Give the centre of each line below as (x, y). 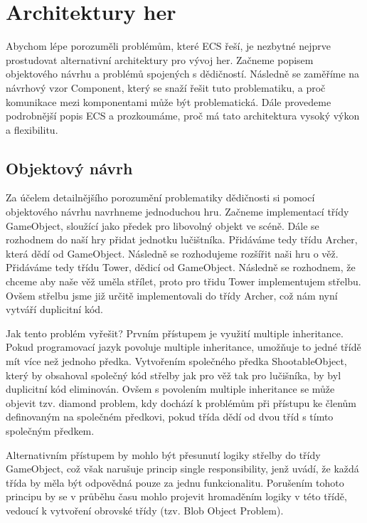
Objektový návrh (69, 168)
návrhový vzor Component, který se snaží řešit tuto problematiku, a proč (166, 87)
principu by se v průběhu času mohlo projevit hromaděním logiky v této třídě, (176, 496)
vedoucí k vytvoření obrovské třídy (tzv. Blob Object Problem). (145, 510)
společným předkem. (50, 430)
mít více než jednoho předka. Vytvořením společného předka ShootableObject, (176, 361)
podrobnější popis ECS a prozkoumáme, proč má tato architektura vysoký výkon (183, 116)
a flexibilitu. (32, 129)
